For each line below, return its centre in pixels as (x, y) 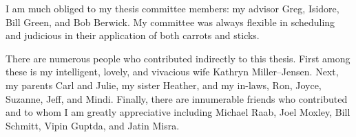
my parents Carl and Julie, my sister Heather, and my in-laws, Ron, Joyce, (164, 85)
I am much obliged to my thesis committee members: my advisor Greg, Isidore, (172, 8)
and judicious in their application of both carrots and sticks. (133, 35)
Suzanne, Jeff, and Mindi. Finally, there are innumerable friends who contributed (177, 98)
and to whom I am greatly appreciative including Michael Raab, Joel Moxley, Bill (178, 112)
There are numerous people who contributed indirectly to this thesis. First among (178, 58)
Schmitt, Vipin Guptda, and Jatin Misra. (93, 125)
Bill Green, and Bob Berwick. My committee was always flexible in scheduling (170, 22)
